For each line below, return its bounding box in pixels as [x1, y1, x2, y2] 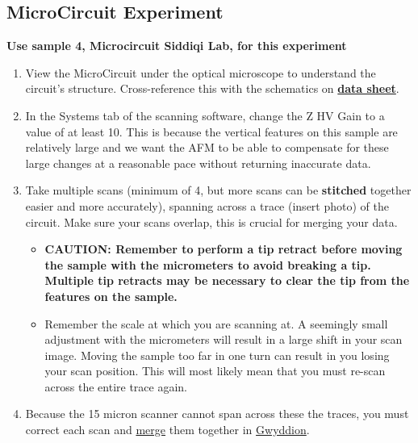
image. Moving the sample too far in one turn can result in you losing [44, 346, 390, 363]
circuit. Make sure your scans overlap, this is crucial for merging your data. [25, 213, 398, 230]
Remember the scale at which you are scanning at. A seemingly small [44, 315, 388, 332]
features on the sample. [44, 287, 178, 304]
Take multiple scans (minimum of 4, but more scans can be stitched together [25, 182, 412, 199]
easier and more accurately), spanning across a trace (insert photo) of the [25, 197, 389, 214]
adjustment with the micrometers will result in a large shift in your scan [44, 331, 403, 348]
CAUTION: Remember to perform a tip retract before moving [44, 240, 403, 257]
